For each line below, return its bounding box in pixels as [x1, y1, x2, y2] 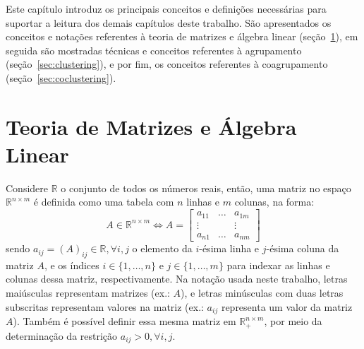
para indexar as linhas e [226, 257, 330, 272]
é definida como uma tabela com [33, 194, 174, 209]
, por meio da [264, 314, 322, 329]
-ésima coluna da [266, 241, 339, 256]
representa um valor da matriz [221, 299, 353, 314]
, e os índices [44, 257, 99, 272]
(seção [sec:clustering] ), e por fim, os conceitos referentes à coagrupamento [6, 57, 328, 71]
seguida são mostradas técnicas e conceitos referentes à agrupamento [6, 42, 302, 57]
